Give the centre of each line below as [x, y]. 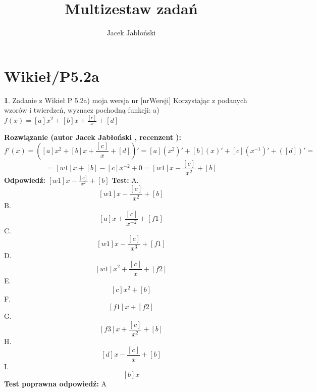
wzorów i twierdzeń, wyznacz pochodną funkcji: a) [82, 110]
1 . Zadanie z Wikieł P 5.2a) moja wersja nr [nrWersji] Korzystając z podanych [126, 100]
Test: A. [125, 180]
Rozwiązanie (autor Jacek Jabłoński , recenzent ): [93, 137]
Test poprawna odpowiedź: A [56, 384]
